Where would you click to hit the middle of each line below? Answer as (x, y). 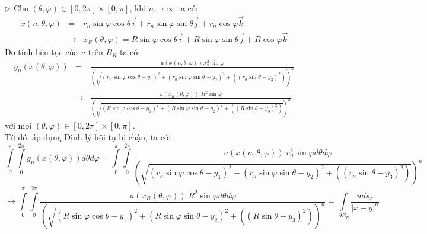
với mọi (18, 125)
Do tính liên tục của (42, 52)
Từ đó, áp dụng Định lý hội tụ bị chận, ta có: (88, 137)
